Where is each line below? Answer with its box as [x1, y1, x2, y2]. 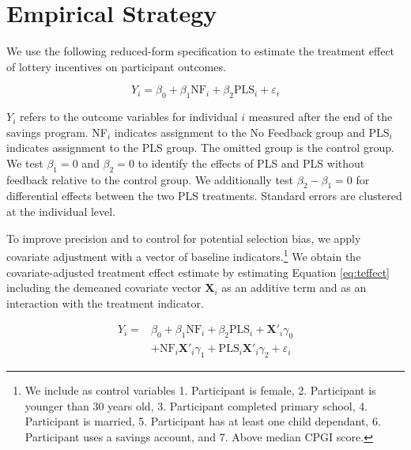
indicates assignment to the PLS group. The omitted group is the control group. [6, 139, 394, 156]
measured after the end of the [248, 108, 393, 125]
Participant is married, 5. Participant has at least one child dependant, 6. [25, 413, 381, 429]
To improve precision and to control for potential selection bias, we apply [6, 229, 361, 246]
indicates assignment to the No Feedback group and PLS [114, 123, 390, 140]
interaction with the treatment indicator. [6, 294, 204, 311]
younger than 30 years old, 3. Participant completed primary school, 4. [25, 397, 368, 414]
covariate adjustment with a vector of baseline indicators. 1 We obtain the [6, 246, 361, 264]
